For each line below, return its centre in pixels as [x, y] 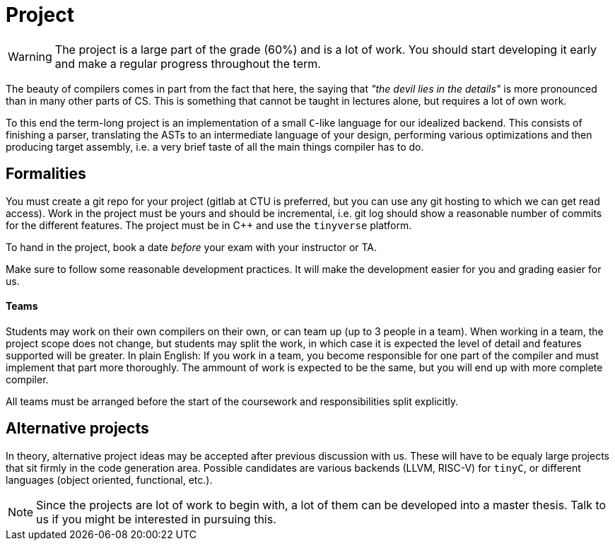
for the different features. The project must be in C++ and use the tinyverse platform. [209, 225]
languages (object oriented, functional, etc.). [109, 480]
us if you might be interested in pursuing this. [156, 519]
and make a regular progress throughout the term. [188, 63]
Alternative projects [77, 429]
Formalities [46, 174]
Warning [30, 56]
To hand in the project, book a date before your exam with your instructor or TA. [192, 247]
